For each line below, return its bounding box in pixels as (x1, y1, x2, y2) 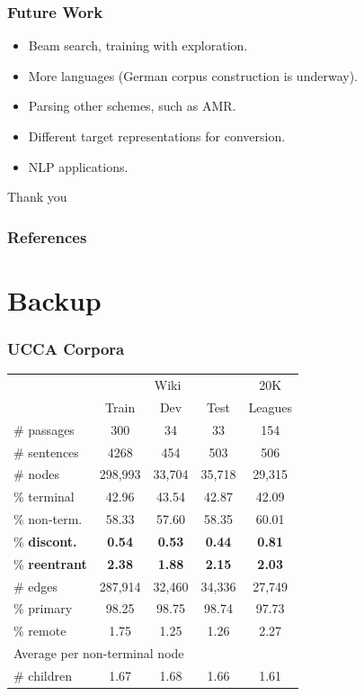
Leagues (248, 397, 292, 416)
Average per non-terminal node (13, 644, 184, 663)
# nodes (13, 465, 60, 484)
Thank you (7, 187, 67, 206)
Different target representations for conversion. (28, 127, 286, 145)
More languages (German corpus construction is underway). (28, 66, 358, 85)
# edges (13, 576, 58, 595)
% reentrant (13, 554, 87, 573)
